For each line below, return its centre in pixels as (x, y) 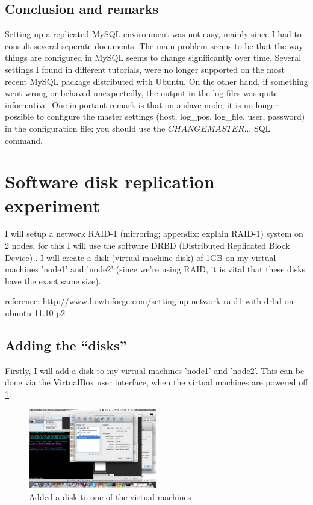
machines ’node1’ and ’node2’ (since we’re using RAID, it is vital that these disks (155, 269)
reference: (23, 301)
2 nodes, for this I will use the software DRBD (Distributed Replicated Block (147, 246)
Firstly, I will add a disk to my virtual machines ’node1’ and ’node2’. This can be (155, 370)
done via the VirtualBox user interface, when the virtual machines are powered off (156, 382)
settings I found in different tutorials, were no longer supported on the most (145, 69)
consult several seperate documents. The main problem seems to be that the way (154, 45)
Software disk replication (110, 181)
